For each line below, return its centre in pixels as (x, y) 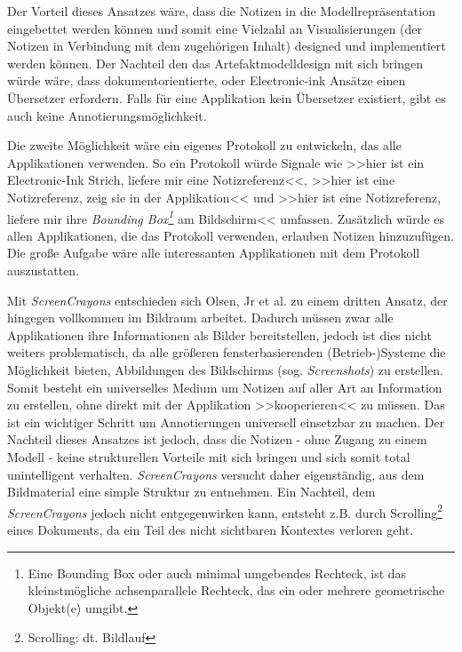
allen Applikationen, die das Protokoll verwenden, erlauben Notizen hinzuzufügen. (231, 235)
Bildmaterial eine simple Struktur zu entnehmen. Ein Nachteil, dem (191, 492)
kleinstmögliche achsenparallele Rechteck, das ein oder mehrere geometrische (236, 590)
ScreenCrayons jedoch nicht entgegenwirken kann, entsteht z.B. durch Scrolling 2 (225, 511)
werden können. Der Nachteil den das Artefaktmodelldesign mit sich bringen (215, 63)
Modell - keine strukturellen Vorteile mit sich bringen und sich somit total (209, 456)
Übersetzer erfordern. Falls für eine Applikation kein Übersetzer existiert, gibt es (227, 97)
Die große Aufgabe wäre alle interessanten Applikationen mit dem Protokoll (214, 253)
